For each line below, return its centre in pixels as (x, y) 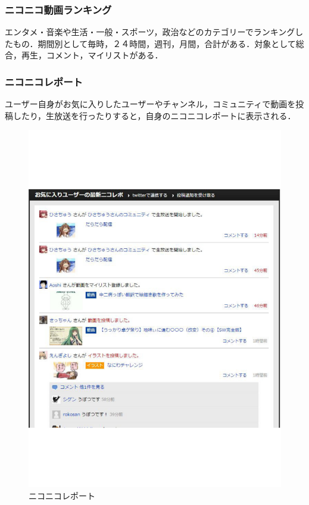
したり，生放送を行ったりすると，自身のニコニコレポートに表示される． (154, 115)
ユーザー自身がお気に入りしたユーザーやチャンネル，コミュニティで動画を (150, 104)
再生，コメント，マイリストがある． (92, 55)
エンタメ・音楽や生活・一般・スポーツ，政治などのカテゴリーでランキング (150, 32)
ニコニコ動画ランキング (58, 9)
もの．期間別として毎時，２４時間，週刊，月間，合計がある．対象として (154, 43)
